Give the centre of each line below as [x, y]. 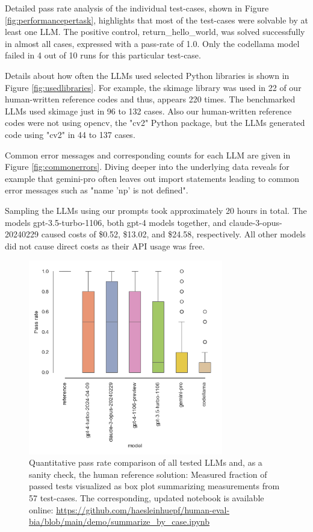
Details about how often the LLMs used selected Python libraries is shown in [147, 75]
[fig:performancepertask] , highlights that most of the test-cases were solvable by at [156, 20]
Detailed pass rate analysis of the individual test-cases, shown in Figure [137, 8]
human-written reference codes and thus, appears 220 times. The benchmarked [150, 99]
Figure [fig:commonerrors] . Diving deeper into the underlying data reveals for [147, 167]
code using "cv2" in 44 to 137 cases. [70, 134]
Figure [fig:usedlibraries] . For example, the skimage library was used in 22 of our [153, 87]
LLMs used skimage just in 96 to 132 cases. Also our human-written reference [148, 111]
